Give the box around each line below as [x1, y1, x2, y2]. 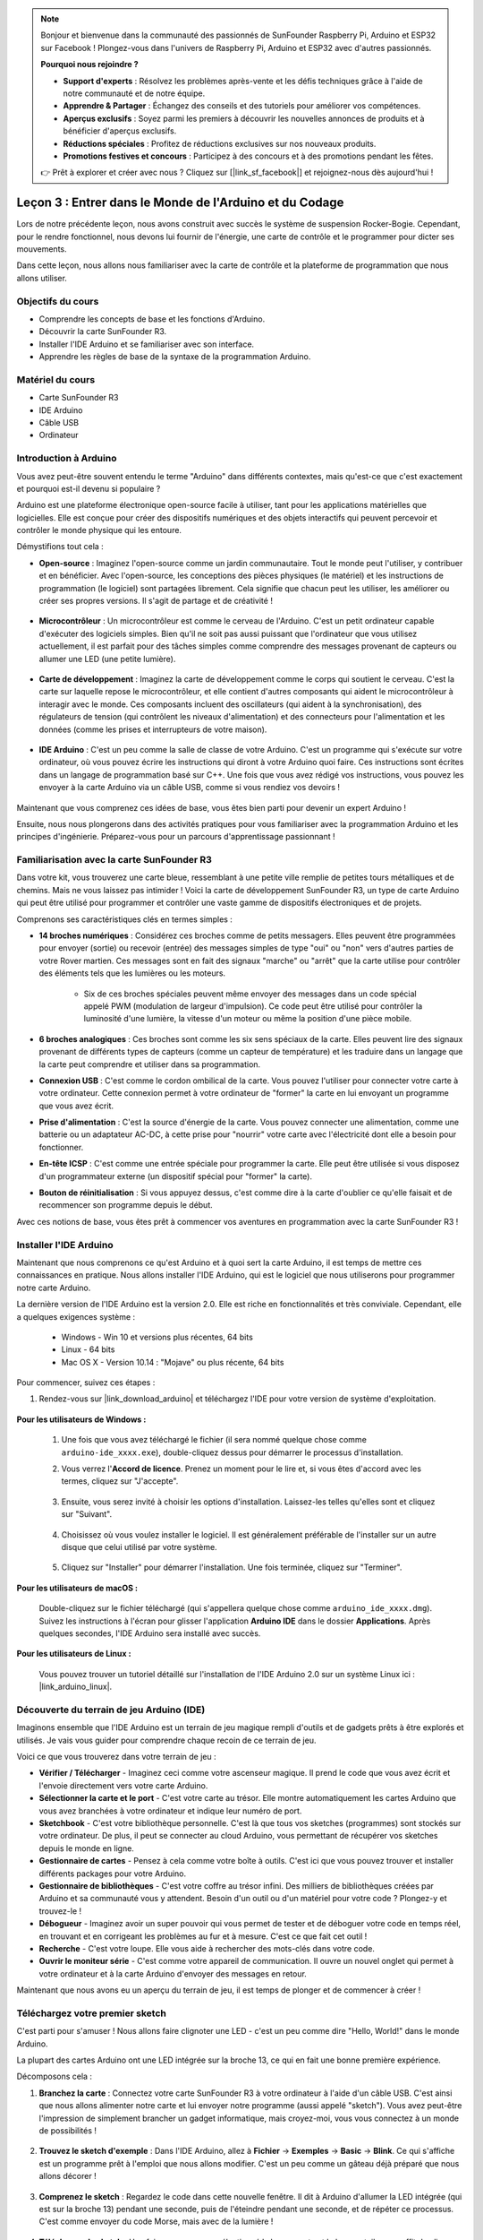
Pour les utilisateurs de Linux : [16, 1649, 131, 1659]
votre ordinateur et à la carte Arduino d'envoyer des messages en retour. [38, 1968, 308, 1979]
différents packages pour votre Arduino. [38, 1868, 187, 1879]
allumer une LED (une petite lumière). [38, 653, 176, 664]
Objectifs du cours [16, 295, 99, 307]
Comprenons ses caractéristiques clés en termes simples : [16, 914, 233, 925]
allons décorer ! [38, 2171, 97, 2182]
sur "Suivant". [61, 1509, 112, 1520]
